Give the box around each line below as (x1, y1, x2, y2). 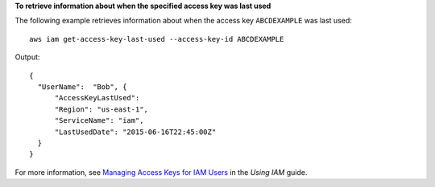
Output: (14, 52, 40, 62)
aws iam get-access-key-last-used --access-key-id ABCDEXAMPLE (29, 35, 284, 43)
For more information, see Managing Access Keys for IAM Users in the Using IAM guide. (14, 167, 308, 177)
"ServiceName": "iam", (54, 116, 144, 125)
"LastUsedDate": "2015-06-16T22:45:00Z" (54, 127, 217, 136)
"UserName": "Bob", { (37, 82, 127, 91)
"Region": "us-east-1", (54, 104, 149, 114)
